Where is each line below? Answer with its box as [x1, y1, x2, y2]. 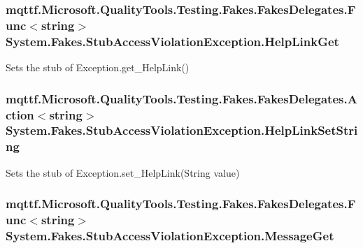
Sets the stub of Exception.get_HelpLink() [6, 60, 190, 75]
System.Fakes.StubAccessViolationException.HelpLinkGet [6, 32, 339, 50]
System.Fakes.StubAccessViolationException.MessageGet [6, 227, 334, 244]
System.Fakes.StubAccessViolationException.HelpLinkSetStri [6, 122, 358, 139]
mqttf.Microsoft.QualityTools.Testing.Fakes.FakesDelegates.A [6, 89, 357, 107]
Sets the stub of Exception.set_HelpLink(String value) [6, 165, 240, 180]
